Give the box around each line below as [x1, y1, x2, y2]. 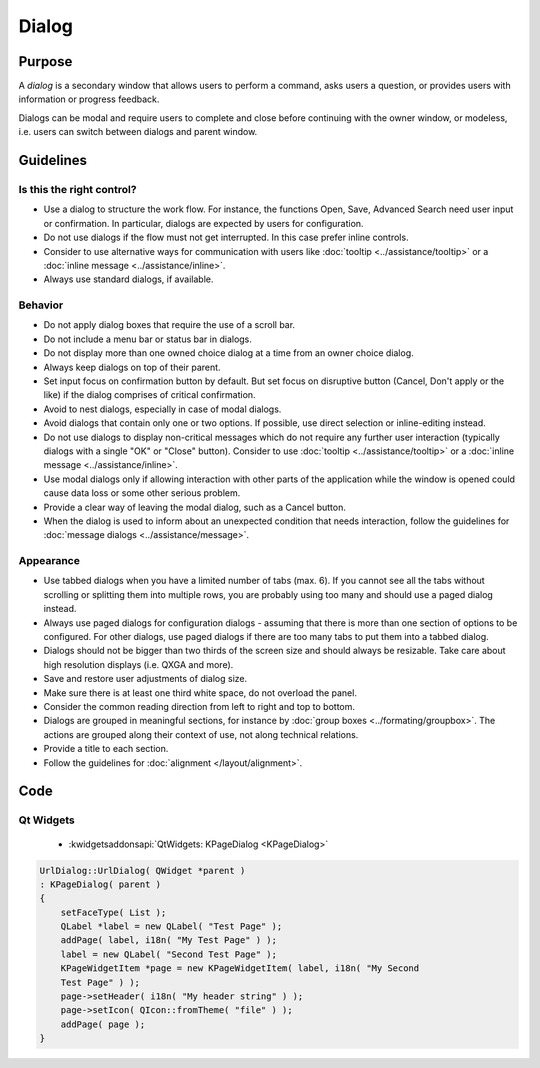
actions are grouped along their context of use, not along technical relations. [43, 728, 359, 740]
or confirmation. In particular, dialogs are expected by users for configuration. [43, 217, 364, 229]
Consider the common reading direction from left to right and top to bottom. [43, 701, 355, 712]
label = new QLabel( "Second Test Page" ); [60, 948, 277, 960]
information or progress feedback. [18, 93, 160, 105]
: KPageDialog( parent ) [39, 878, 162, 890]
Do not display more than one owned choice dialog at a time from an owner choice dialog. [43, 347, 414, 359]
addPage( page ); [60, 1018, 146, 1030]
